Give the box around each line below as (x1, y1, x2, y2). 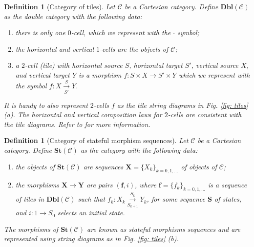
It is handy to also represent (4, 100, 88, 110)
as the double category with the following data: (4, 11, 142, 21)
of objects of (181, 161, 217, 171)
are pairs (86, 180, 113, 190)
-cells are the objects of (100, 43, 169, 54)
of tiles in (15, 194, 44, 204)
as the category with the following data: (80, 145, 198, 155)
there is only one (15, 27, 65, 38)
